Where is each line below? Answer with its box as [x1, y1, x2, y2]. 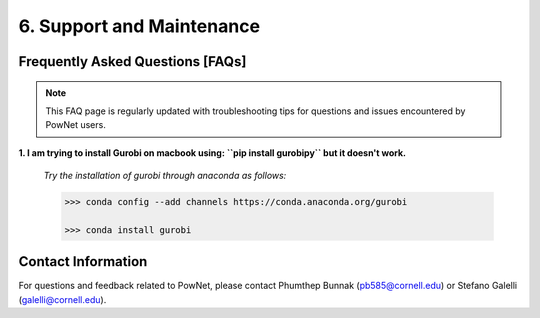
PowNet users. [45, 119, 107, 131]
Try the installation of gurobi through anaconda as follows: [43, 170, 287, 182]
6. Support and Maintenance [18, 15, 260, 37]
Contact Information [18, 253, 148, 270]
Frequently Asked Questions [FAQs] [18, 53, 247, 70]
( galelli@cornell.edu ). [18, 293, 107, 305]
